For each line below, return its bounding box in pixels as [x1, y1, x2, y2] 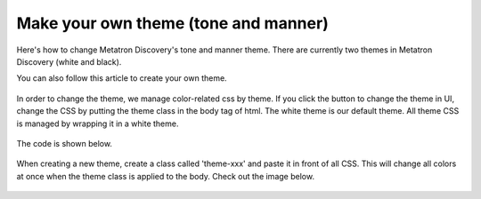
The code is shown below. [16, 138, 113, 148]
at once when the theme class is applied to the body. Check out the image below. [16, 171, 315, 181]
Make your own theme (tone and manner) [16, 13, 329, 33]
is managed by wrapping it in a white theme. [16, 118, 179, 129]
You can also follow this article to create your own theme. [16, 73, 227, 84]
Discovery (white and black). [16, 56, 122, 67]
